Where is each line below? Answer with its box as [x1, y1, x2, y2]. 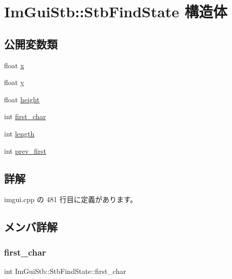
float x [4, 60, 24, 70]
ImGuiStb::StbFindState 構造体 [4, 1, 227, 22]
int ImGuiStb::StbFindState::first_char [4, 265, 126, 276]
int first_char [4, 111, 46, 122]
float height [4, 94, 40, 104]
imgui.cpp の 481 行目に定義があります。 [4, 194, 137, 205]
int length [4, 128, 35, 138]
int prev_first [4, 145, 47, 156]
